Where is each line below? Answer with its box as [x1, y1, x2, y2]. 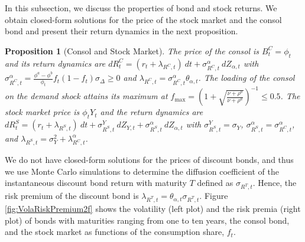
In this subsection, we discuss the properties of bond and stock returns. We [5, 2, 277, 14]
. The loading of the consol [198, 71, 295, 84]
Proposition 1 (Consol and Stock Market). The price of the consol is [5, 44, 259, 57]
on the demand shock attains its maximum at [5, 90, 168, 102]
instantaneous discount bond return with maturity [5, 176, 187, 189]
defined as [197, 176, 233, 189]
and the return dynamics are [100, 106, 203, 118]
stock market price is [5, 106, 80, 118]
